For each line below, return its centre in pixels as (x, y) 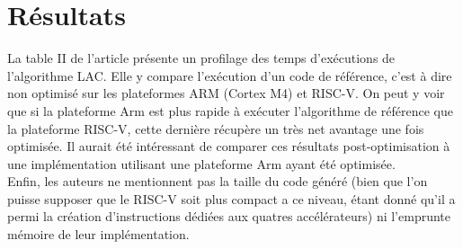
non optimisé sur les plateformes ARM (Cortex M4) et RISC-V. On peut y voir (226, 93)
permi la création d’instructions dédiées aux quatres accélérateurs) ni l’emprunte (229, 216)
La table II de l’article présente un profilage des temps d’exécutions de (201, 58)
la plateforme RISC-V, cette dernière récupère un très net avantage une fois (216, 128)
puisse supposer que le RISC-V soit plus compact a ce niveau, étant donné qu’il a (231, 198)
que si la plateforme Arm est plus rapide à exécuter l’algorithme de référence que (230, 110)
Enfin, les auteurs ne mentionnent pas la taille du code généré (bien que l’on (218, 181)
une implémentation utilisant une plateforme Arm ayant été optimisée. (201, 163)
